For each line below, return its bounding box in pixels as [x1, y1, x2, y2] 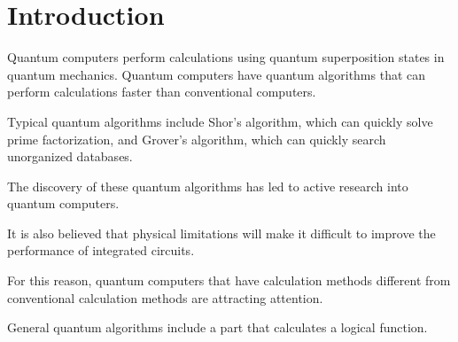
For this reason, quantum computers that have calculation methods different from [7, 271, 451, 290]
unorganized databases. [7, 147, 133, 166]
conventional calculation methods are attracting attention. [7, 288, 323, 307]
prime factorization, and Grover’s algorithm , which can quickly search [7, 129, 386, 148]
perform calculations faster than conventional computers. [7, 82, 316, 101]
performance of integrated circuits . [7, 241, 195, 260]
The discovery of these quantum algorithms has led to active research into [7, 176, 408, 195]
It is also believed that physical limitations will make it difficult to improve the [7, 223, 436, 242]
